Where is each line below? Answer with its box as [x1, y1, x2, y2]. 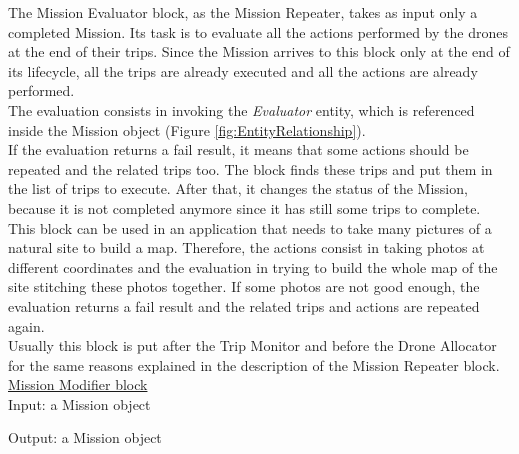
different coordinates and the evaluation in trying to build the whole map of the [8, 256, 498, 277]
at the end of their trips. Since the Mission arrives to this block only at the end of [8, 41, 510, 62]
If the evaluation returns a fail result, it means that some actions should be [8, 139, 469, 160]
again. [8, 315, 45, 336]
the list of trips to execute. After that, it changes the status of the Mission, [8, 178, 468, 199]
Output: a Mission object [8, 427, 162, 448]
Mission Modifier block [8, 374, 148, 395]
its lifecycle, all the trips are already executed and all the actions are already [8, 60, 478, 81]
